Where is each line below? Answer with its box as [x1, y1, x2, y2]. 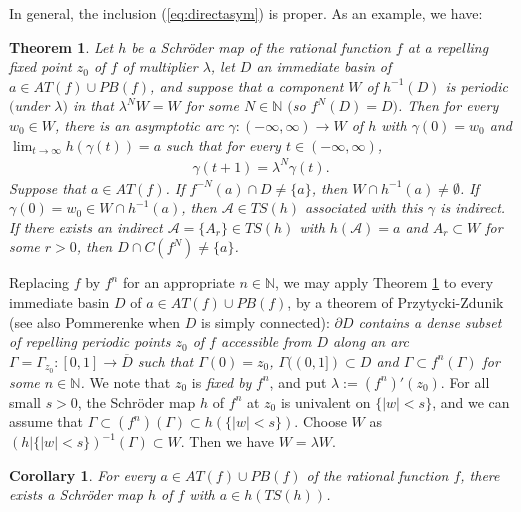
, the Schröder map [77, 391, 196, 412]
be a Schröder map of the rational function [131, 36, 391, 57]
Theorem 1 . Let [9, 36, 114, 57]
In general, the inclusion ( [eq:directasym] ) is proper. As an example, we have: [9, 3, 483, 23]
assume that [9, 411, 84, 432]
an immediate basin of [256, 56, 392, 77]
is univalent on [280, 391, 371, 412]
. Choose [294, 411, 347, 432]
